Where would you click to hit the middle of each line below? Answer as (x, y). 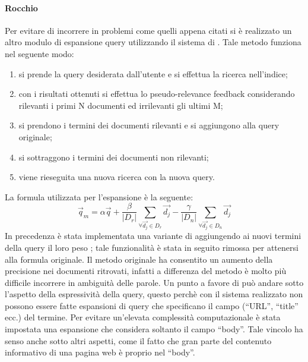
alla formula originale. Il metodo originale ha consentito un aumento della (139, 259)
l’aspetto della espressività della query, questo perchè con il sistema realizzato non (154, 294)
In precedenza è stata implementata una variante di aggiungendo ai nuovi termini (153, 236)
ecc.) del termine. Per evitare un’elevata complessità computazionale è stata (143, 317)
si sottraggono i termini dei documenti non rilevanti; (114, 157)
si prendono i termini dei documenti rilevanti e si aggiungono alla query (149, 125)
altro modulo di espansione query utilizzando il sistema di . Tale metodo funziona (153, 42)
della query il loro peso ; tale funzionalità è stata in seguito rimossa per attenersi (152, 247)
